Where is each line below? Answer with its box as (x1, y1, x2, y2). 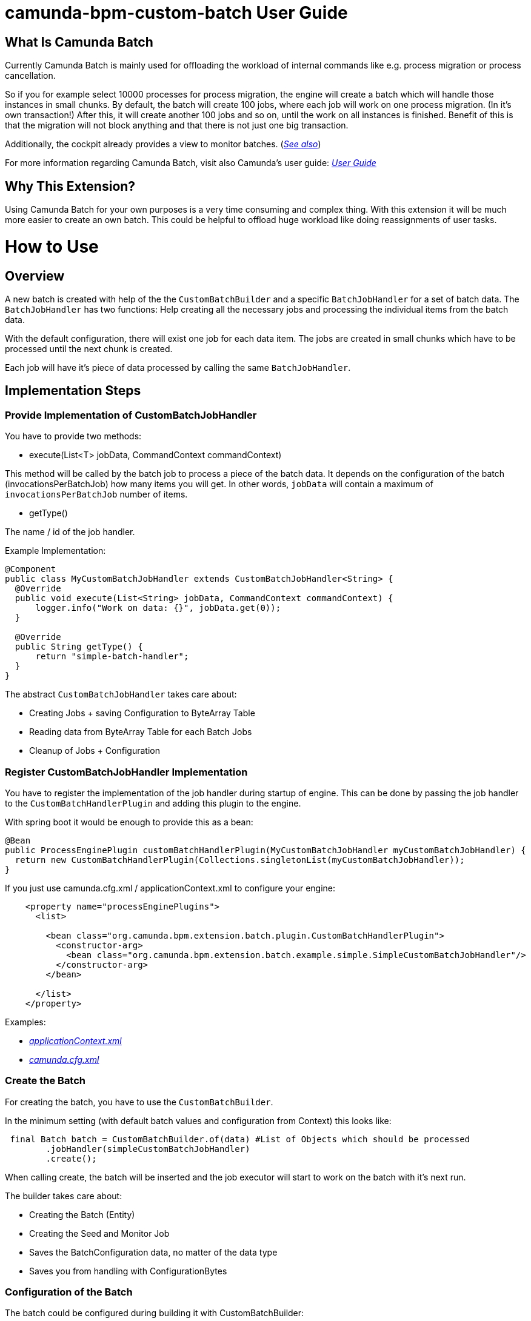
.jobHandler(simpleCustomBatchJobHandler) (45, 1143, 250, 1154)
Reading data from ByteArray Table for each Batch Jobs (29, 727, 252, 737)
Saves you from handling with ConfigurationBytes (29, 1265, 227, 1276)
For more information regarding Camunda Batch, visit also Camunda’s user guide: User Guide (5, 158, 376, 168)
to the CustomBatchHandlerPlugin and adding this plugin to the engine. (5, 797, 301, 808)
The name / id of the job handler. (5, 527, 135, 537)
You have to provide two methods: (5, 431, 142, 442)
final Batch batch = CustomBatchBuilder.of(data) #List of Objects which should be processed (10, 1134, 470, 1144)
